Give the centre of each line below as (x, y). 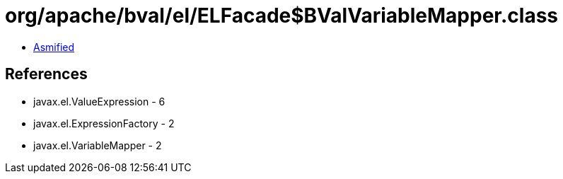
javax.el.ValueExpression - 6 (99, 101)
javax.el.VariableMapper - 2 (98, 145)
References (46, 74)
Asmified (54, 47)
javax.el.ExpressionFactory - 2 (104, 123)
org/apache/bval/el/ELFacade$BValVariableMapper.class (282, 16)
